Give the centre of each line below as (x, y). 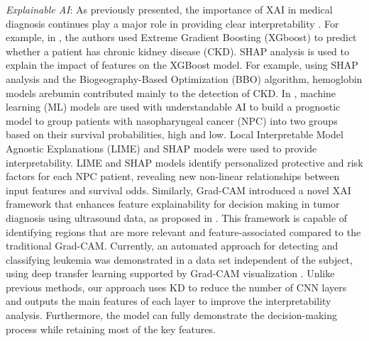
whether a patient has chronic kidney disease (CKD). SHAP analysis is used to (177, 51)
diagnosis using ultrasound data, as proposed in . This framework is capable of (177, 217)
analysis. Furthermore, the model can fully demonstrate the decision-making (171, 315)
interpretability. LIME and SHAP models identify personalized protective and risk (184, 162)
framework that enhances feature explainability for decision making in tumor (173, 204)
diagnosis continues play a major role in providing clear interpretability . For (172, 23)
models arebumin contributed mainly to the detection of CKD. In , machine (171, 93)
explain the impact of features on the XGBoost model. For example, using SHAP (182, 65)
